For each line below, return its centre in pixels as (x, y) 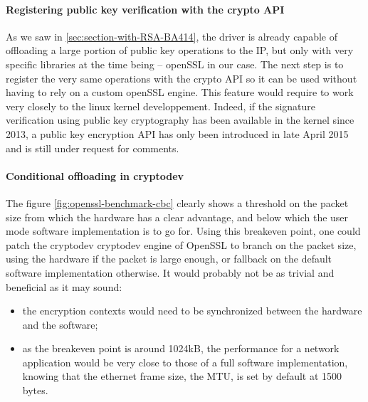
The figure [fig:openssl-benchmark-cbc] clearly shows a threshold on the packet (177, 202)
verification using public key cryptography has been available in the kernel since (180, 120)
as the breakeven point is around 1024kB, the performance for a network (181, 348)
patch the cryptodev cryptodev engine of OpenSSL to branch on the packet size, (181, 244)
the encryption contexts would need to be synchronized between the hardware (192, 311)
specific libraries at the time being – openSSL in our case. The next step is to (175, 64)
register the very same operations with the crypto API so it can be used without (182, 78)
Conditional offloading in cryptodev (95, 175)
